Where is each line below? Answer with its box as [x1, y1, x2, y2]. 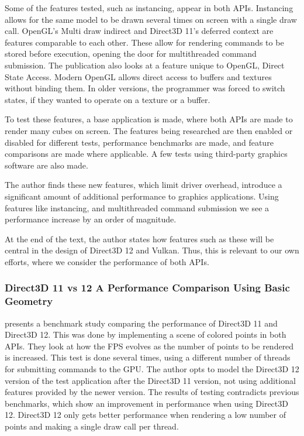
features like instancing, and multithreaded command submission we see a [5, 201, 270, 214]
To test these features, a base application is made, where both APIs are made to [5, 113, 293, 125]
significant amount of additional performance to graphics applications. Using [5, 190, 279, 202]
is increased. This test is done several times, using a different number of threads [5, 351, 291, 363]
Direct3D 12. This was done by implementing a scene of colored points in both [5, 328, 286, 341]
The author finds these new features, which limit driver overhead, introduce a [5, 178, 282, 191]
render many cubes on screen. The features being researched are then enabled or [5, 124, 293, 136]
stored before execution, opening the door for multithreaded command [5, 47, 257, 60]
